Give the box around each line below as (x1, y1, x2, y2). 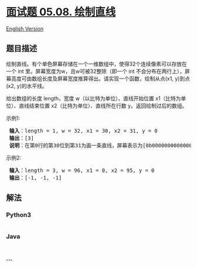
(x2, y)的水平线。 (6, 82, 48, 89)
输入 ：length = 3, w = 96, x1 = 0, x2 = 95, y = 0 (9, 167, 155, 174)
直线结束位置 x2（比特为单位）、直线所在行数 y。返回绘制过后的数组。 (18, 102, 188, 109)
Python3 (6, 211, 31, 219)
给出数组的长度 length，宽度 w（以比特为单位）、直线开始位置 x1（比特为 (6, 94, 181, 102)
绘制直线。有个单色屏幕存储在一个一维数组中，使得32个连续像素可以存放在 (6, 60, 188, 67)
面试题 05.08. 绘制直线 (6, 5, 116, 19)
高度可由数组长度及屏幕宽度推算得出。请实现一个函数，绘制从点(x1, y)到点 (11, 75, 191, 82)
